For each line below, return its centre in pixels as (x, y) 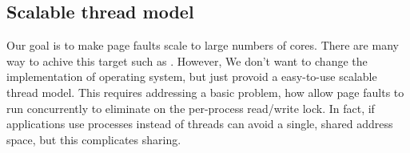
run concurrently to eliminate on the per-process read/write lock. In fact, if (191, 108)
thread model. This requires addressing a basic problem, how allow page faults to (205, 92)
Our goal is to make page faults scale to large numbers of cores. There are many (203, 45)
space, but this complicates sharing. (94, 139)
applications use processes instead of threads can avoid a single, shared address (200, 124)
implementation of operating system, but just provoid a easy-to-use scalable (192, 76)
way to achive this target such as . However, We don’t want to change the (187, 60)
